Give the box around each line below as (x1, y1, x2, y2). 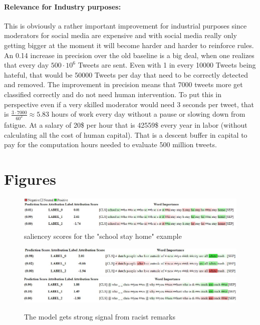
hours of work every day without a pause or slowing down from (51, 109, 245, 119)
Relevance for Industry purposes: (4, 1, 121, 12)
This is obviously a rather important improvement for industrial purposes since (4, 20, 247, 31)
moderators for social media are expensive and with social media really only (4, 30, 237, 41)
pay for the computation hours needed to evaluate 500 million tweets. (4, 139, 217, 150)
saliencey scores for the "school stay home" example (24, 231, 182, 241)
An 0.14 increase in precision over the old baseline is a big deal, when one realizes (4, 50, 254, 60)
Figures (4, 168, 56, 189)
